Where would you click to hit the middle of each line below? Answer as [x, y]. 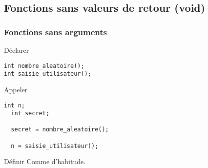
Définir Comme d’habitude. [45, 161]
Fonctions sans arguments [56, 31]
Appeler [16, 89]
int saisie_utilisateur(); [48, 74]
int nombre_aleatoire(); [44, 66]
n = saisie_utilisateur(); [55, 146]
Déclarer [17, 50]
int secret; [30, 114]
